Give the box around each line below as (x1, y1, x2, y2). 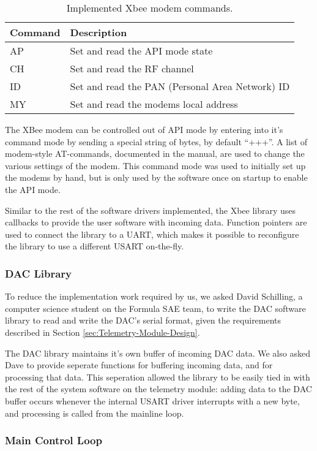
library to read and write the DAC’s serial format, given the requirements (5, 314, 282, 327)
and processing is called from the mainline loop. (5, 406, 184, 419)
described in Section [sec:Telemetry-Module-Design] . (5, 325, 200, 338)
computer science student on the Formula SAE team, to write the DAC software (5, 301, 306, 314)
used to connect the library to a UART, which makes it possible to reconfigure (5, 227, 299, 240)
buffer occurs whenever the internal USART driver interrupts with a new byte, (5, 394, 300, 407)
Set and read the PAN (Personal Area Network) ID (70, 79, 290, 93)
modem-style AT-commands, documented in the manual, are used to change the (5, 147, 305, 160)
